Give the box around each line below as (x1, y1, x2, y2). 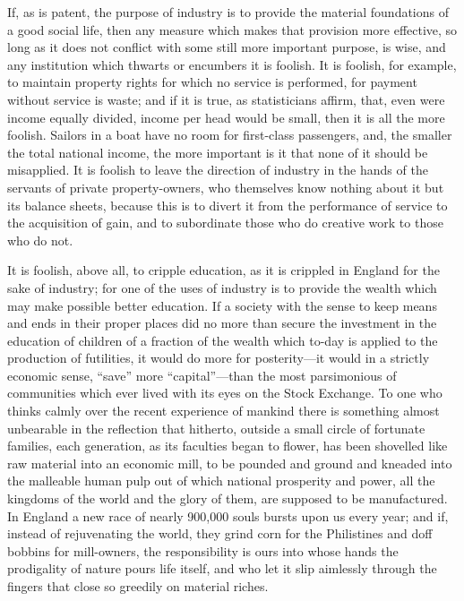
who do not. (7, 230, 73, 249)
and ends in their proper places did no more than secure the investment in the (7, 313, 437, 332)
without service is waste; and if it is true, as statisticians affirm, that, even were (7, 90, 445, 108)
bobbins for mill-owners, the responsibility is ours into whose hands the (7, 541, 399, 560)
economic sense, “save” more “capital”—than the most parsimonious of (7, 365, 397, 384)
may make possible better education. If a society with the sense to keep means (7, 296, 437, 314)
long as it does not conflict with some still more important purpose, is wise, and (7, 38, 446, 56)
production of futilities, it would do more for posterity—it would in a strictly (7, 348, 430, 367)
